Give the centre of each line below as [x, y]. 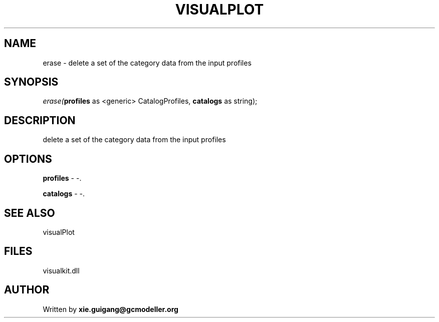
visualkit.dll [61, 270]
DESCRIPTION [40, 120]
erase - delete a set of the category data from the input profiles [147, 63]
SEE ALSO [30, 213]
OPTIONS [28, 159]
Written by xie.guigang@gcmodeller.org [111, 309]
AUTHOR [27, 290]
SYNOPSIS [31, 82]
